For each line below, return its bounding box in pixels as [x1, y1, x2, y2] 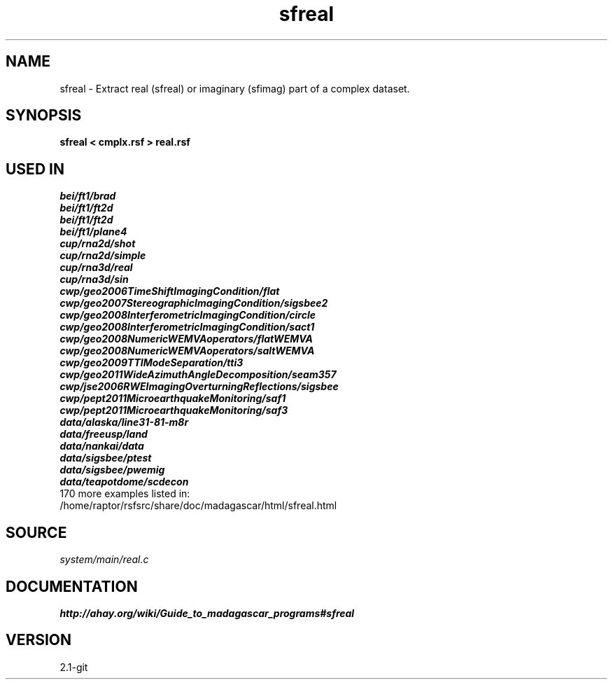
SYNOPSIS [6, 106, 82, 125]
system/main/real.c [59, 553, 149, 566]
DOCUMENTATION [6, 577, 138, 595]
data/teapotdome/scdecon [59, 476, 189, 488]
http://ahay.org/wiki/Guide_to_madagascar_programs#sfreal [59, 607, 355, 619]
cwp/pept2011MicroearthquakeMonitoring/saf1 [59, 392, 286, 405]
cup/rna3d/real [59, 261, 133, 274]
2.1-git [59, 660, 88, 673]
